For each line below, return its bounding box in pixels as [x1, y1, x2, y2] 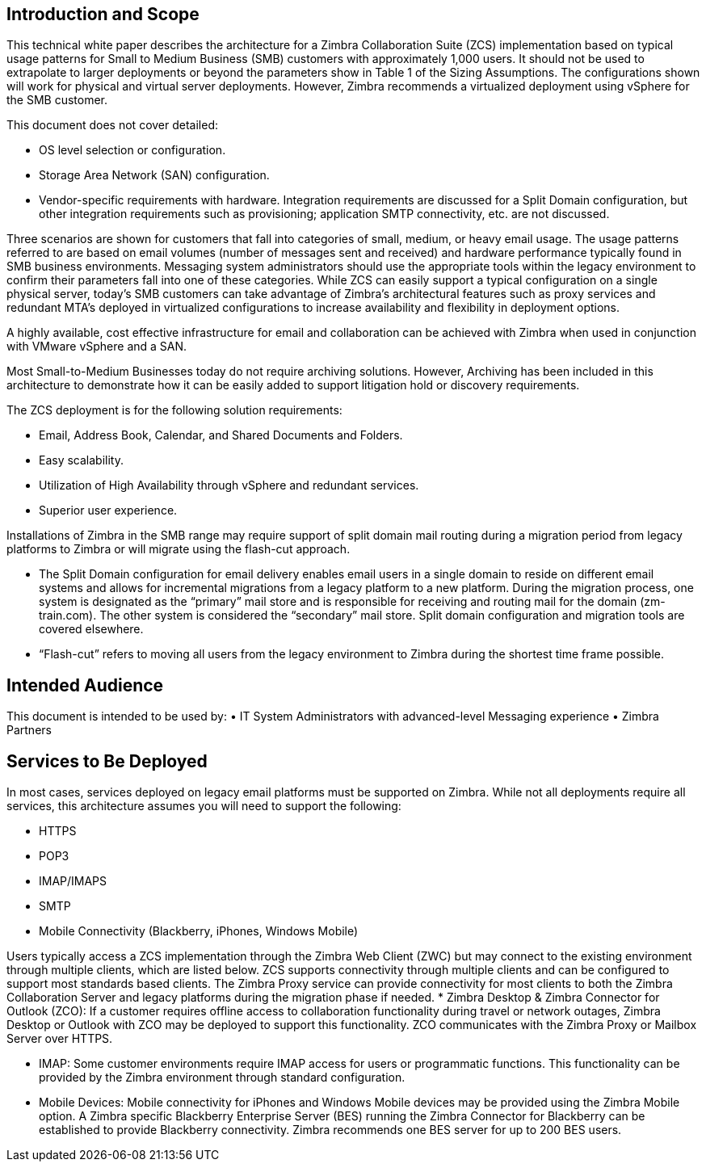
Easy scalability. [39, 453, 124, 468]
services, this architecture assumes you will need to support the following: [6, 799, 401, 813]
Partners [6, 723, 52, 737]
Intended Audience [6, 674, 164, 695]
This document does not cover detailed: [6, 118, 219, 132]
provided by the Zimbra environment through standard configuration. [39, 1070, 406, 1085]
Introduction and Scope [6, 4, 200, 24]
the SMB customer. [6, 93, 108, 107]
